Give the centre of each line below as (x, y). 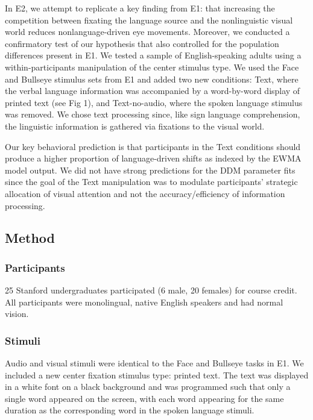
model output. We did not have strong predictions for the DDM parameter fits (150, 170)
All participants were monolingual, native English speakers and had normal (144, 302)
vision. (17, 314)
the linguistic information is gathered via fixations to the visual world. (135, 126)
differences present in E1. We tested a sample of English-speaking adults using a (153, 55)
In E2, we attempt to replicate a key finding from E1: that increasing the (140, 8)
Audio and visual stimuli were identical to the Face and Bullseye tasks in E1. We (154, 363)
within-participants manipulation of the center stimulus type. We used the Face (152, 67)
